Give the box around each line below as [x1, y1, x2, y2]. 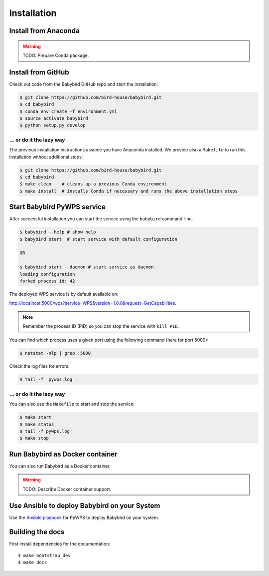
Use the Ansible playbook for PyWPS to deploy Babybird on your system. [9, 515, 159, 521]
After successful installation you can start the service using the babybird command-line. [9, 216, 193, 222]
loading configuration [19, 271, 75, 277]
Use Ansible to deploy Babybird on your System [9, 502, 160, 510]
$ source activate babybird [19, 115, 88, 121]
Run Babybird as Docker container [9, 450, 118, 458]
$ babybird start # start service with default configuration [19, 236, 178, 242]
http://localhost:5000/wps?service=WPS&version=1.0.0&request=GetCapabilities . [9, 300, 177, 306]
